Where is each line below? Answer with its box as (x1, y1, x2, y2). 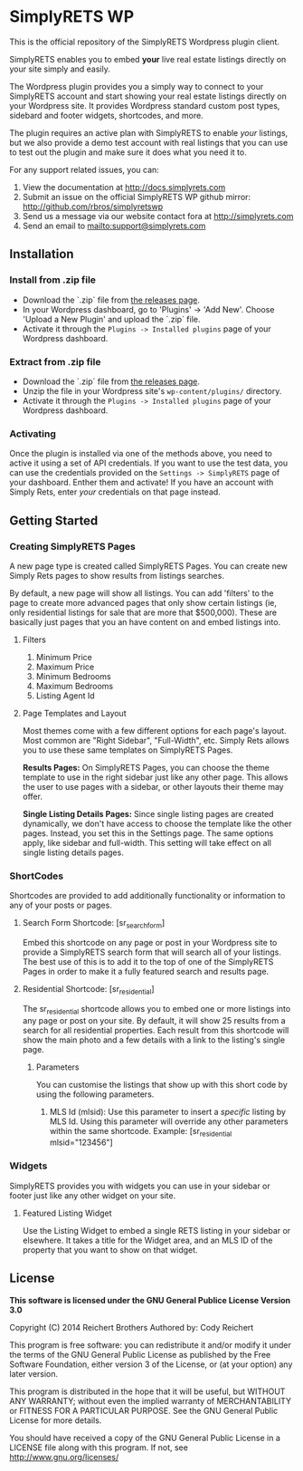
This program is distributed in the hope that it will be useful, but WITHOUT (9, 1386, 286, 1397)
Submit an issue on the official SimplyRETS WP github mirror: (22, 191, 251, 202)
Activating (9, 428, 56, 440)
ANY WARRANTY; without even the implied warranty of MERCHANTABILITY (9, 1395, 292, 1406)
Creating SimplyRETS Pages (9, 540, 136, 553)
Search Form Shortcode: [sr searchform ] (22, 918, 166, 930)
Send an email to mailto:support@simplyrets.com (22, 220, 206, 231)
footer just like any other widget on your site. (9, 1189, 176, 1201)
